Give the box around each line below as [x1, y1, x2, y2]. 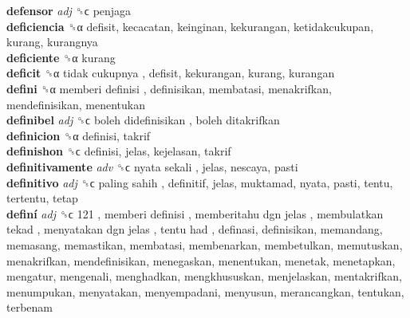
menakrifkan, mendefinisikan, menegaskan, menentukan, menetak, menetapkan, [6, 252, 396, 269]
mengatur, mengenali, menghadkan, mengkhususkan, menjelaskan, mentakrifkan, [6, 268, 402, 285]
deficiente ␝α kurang [6, 49, 116, 65]
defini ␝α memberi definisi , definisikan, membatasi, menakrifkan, [6, 80, 332, 96]
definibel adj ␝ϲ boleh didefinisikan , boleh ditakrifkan [6, 112, 280, 128]
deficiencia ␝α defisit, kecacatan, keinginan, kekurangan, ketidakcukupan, [6, 18, 374, 34]
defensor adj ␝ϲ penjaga [6, 2, 132, 18]
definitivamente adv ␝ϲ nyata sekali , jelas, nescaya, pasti [6, 158, 298, 175]
